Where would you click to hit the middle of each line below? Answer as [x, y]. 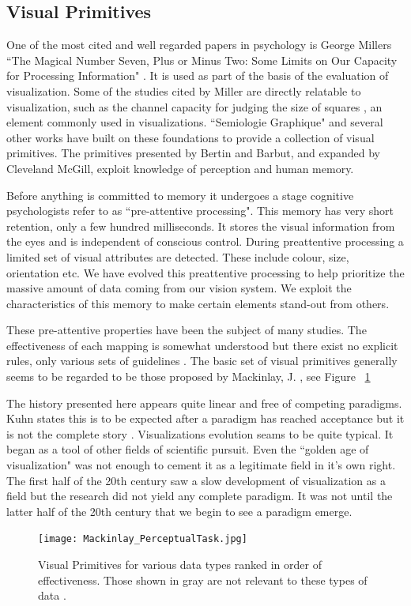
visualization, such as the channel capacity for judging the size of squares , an [194, 106]
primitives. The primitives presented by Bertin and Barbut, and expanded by [193, 153]
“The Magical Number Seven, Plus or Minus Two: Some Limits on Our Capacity [202, 60]
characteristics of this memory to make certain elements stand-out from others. [198, 303]
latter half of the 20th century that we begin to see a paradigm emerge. [179, 511]
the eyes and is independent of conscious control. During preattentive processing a [205, 241]
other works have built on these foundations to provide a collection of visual [190, 137]
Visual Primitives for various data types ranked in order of [180, 565]
